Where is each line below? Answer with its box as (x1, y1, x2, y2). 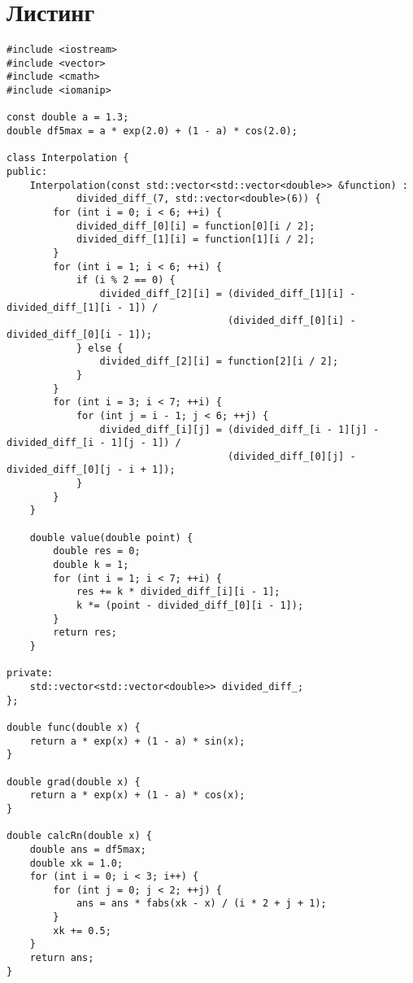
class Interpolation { (7, 152, 129, 164)
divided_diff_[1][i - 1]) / (7, 301, 159, 313)
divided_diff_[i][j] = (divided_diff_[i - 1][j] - (99, 423, 380, 435)
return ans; (29, 952, 94, 964)
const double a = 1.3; (7, 111, 129, 124)
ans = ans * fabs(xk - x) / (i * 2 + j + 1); (76, 898, 327, 910)
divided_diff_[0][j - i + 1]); (7, 464, 176, 476)
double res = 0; (53, 545, 141, 557)
